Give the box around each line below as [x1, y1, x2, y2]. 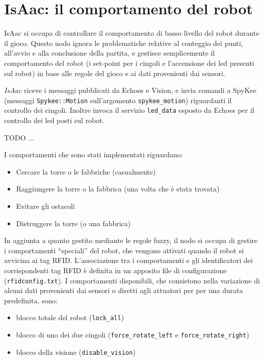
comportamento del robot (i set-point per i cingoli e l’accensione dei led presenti [4, 57, 254, 68]
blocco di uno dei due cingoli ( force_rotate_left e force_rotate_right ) [16, 329, 249, 340]
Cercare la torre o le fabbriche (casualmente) [16, 166, 156, 177]
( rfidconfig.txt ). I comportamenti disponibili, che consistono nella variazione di [4, 275, 260, 285]
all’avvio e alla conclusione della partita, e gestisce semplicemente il [4, 47, 215, 58]
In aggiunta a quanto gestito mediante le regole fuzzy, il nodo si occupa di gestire [4, 235, 258, 246]
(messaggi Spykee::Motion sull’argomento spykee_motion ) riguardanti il [4, 94, 232, 105]
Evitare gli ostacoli [16, 200, 75, 211]
